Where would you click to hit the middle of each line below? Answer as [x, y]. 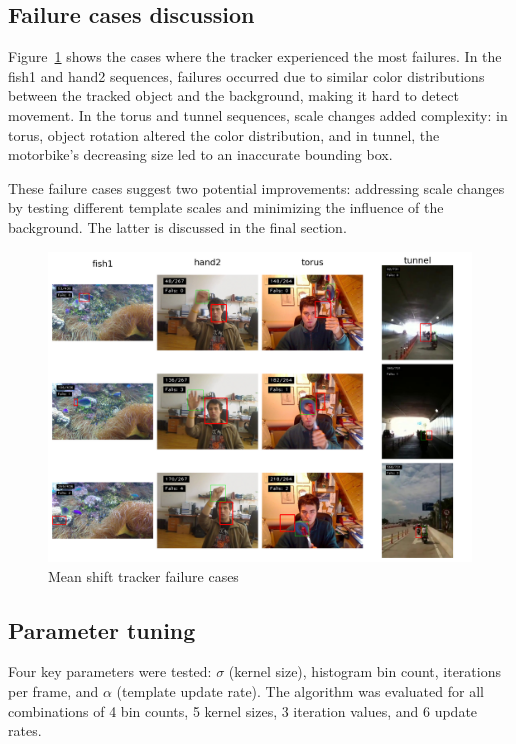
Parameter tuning [102, 629]
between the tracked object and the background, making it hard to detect [233, 95]
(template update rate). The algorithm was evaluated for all [300, 691]
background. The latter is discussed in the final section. [177, 226]
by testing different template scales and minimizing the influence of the [226, 207]
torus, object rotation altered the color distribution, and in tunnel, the [224, 134]
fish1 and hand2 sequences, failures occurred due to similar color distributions [246, 75]
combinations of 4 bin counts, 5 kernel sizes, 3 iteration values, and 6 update [243, 710]
